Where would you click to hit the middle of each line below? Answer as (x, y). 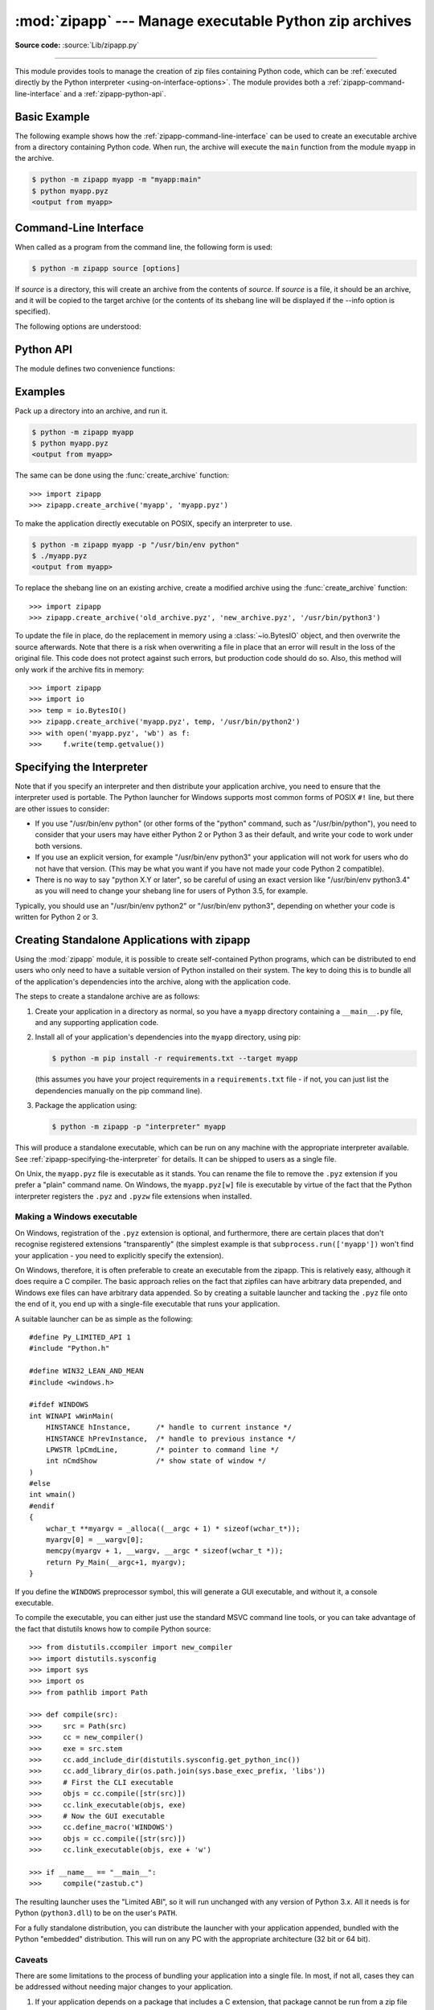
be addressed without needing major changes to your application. (124, 1987)
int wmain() (53, 1495)
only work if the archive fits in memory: (80, 669)
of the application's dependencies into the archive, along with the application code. (153, 982)
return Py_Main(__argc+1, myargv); (116, 1562)
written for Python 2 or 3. (56, 917)
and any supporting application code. (97, 1023)
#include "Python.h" (70, 1348)
